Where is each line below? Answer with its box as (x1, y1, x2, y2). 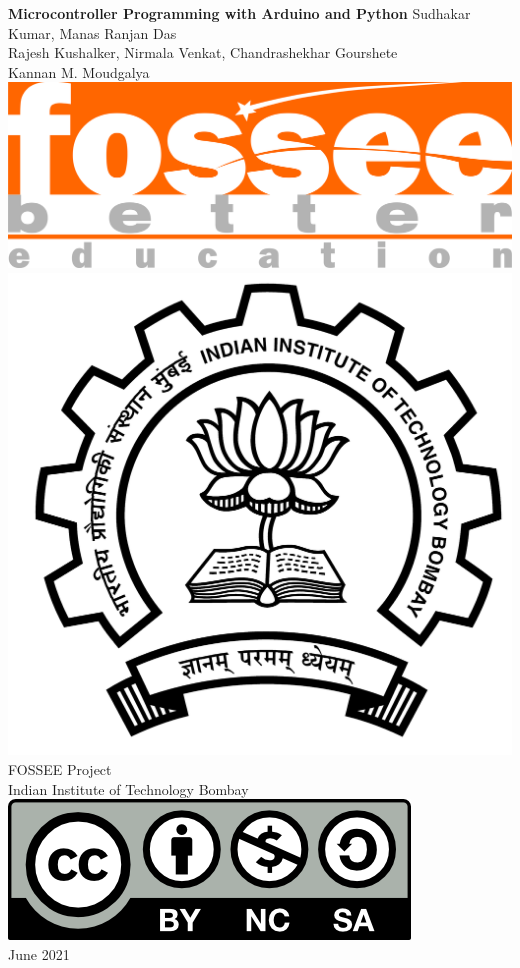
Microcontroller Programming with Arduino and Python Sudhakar (8, 3, 471, 23)
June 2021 (8, 943, 70, 964)
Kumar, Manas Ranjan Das (8, 22, 177, 43)
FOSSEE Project (8, 758, 112, 779)
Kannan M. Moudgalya (8, 61, 150, 82)
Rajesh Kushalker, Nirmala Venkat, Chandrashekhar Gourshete (8, 42, 398, 63)
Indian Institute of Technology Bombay (8, 778, 249, 799)
